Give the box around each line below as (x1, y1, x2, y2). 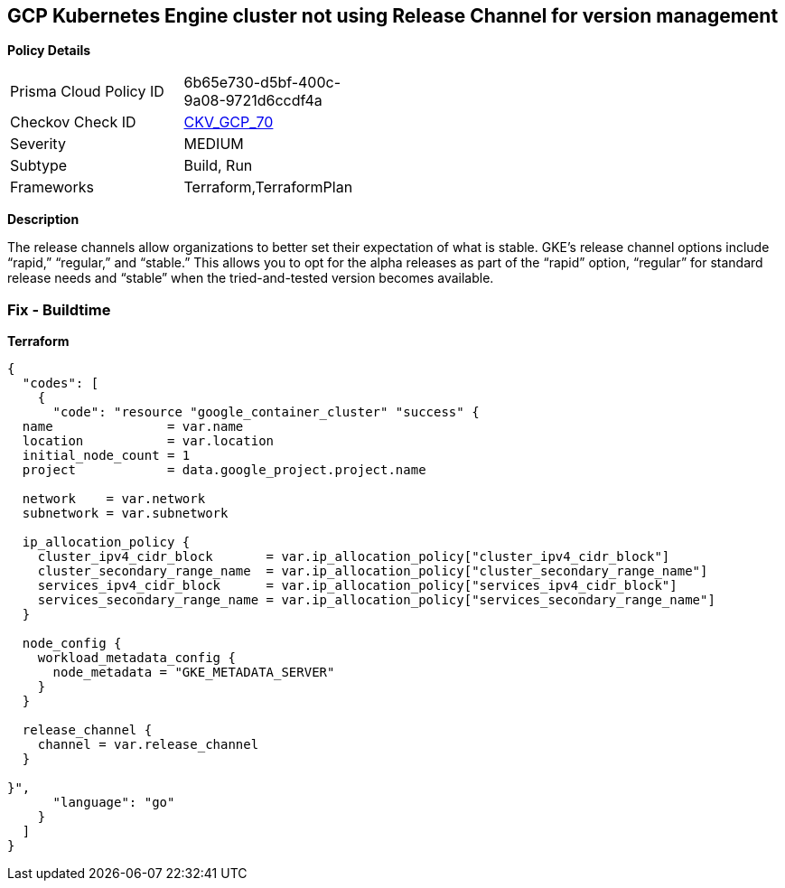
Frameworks (10, 178, 94, 197)
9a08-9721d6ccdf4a (183, 91, 322, 110)
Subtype (10, 156, 68, 175)
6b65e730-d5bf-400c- (183, 73, 341, 92)
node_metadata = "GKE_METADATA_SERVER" (52, 665, 335, 680)
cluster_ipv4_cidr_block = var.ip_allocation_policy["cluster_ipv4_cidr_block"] (37, 549, 670, 565)
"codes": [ (22, 376, 99, 391)
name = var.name (22, 419, 244, 435)
